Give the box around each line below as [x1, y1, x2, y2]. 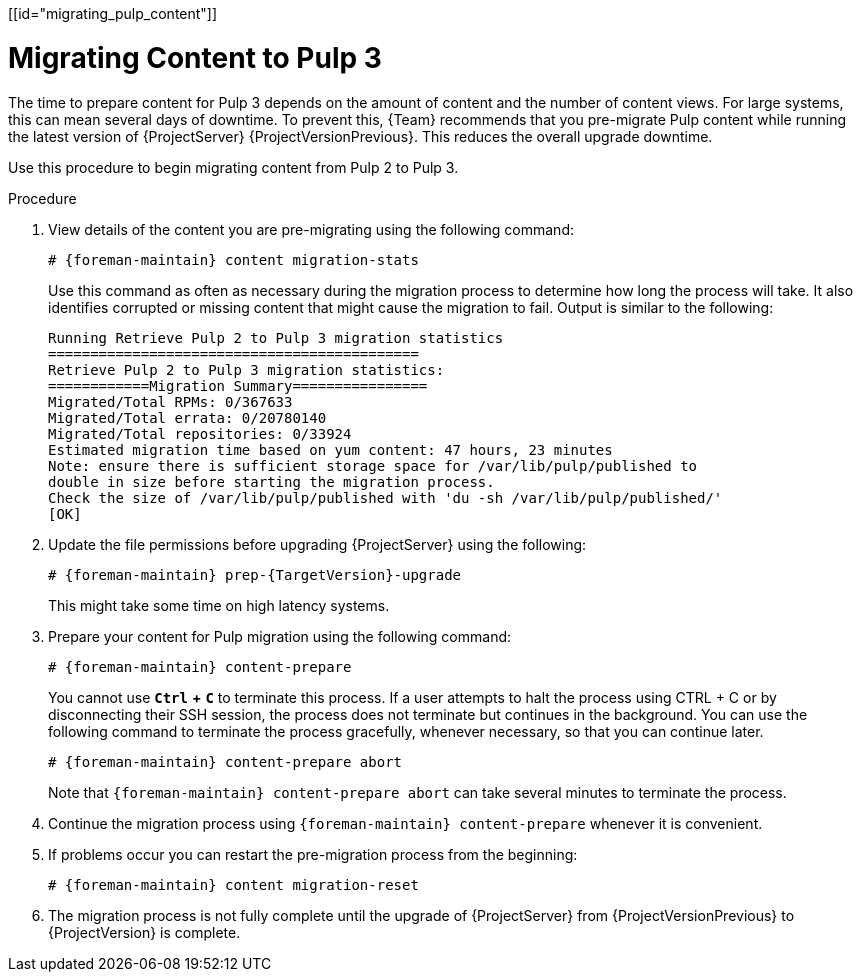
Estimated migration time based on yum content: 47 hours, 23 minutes [48, 441, 613, 458]
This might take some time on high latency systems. [48, 596, 390, 614]
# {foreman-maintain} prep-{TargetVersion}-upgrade [48, 566, 462, 583]
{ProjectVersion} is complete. [48, 923, 241, 941]
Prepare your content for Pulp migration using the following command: [48, 627, 512, 645]
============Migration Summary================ [48, 377, 428, 394]
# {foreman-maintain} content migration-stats [48, 251, 419, 268]
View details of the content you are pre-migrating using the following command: [48, 220, 574, 238]
